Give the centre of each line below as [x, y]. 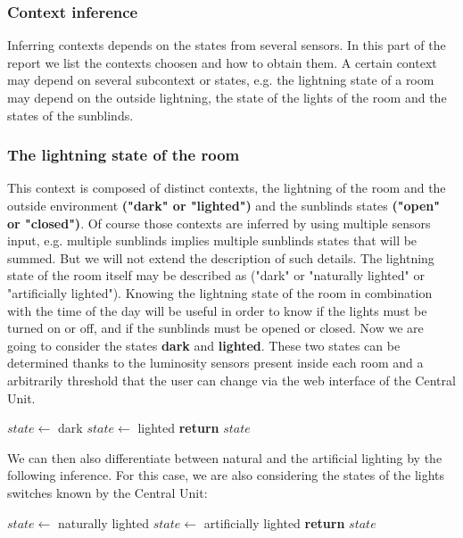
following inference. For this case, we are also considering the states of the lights [226, 475]
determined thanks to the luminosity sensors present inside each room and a [215, 363]
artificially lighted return [274, 522]
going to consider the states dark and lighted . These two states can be [204, 345]
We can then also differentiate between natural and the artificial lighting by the [225, 457]
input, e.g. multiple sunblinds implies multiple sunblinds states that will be [212, 240]
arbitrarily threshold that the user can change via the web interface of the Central [231, 380]
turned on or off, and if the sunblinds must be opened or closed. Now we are [215, 328]
